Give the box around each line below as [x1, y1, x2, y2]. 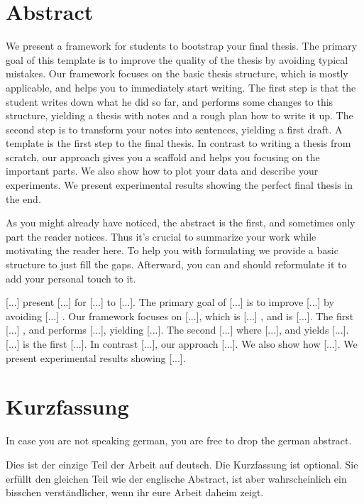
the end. [6, 191, 41, 206]
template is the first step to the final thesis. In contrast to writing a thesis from [6, 136, 351, 150]
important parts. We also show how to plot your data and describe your [6, 163, 319, 178]
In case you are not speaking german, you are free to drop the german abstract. [6, 433, 352, 448]
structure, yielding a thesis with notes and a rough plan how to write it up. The [6, 108, 353, 123]
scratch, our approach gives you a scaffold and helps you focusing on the [6, 149, 320, 164]
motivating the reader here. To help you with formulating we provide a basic [6, 243, 338, 258]
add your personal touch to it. [6, 270, 136, 285]
